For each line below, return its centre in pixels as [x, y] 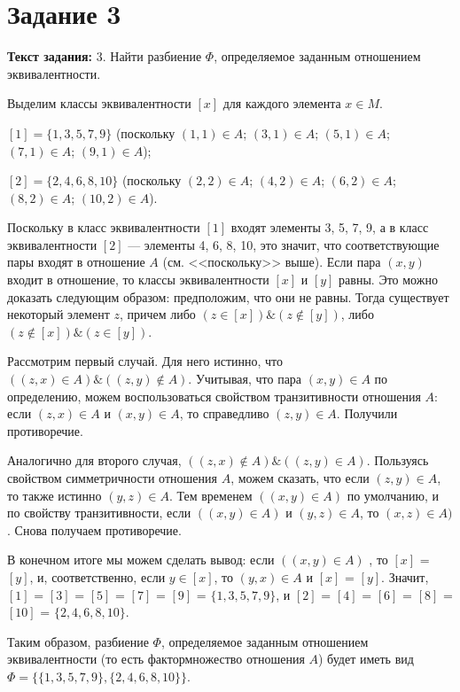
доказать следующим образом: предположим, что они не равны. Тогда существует [228, 296]
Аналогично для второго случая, [94, 460]
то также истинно [55, 495]
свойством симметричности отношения [112, 478]
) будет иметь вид [366, 659]
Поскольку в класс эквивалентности [104, 227]
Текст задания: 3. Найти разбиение [105, 56]
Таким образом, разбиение [78, 641]
